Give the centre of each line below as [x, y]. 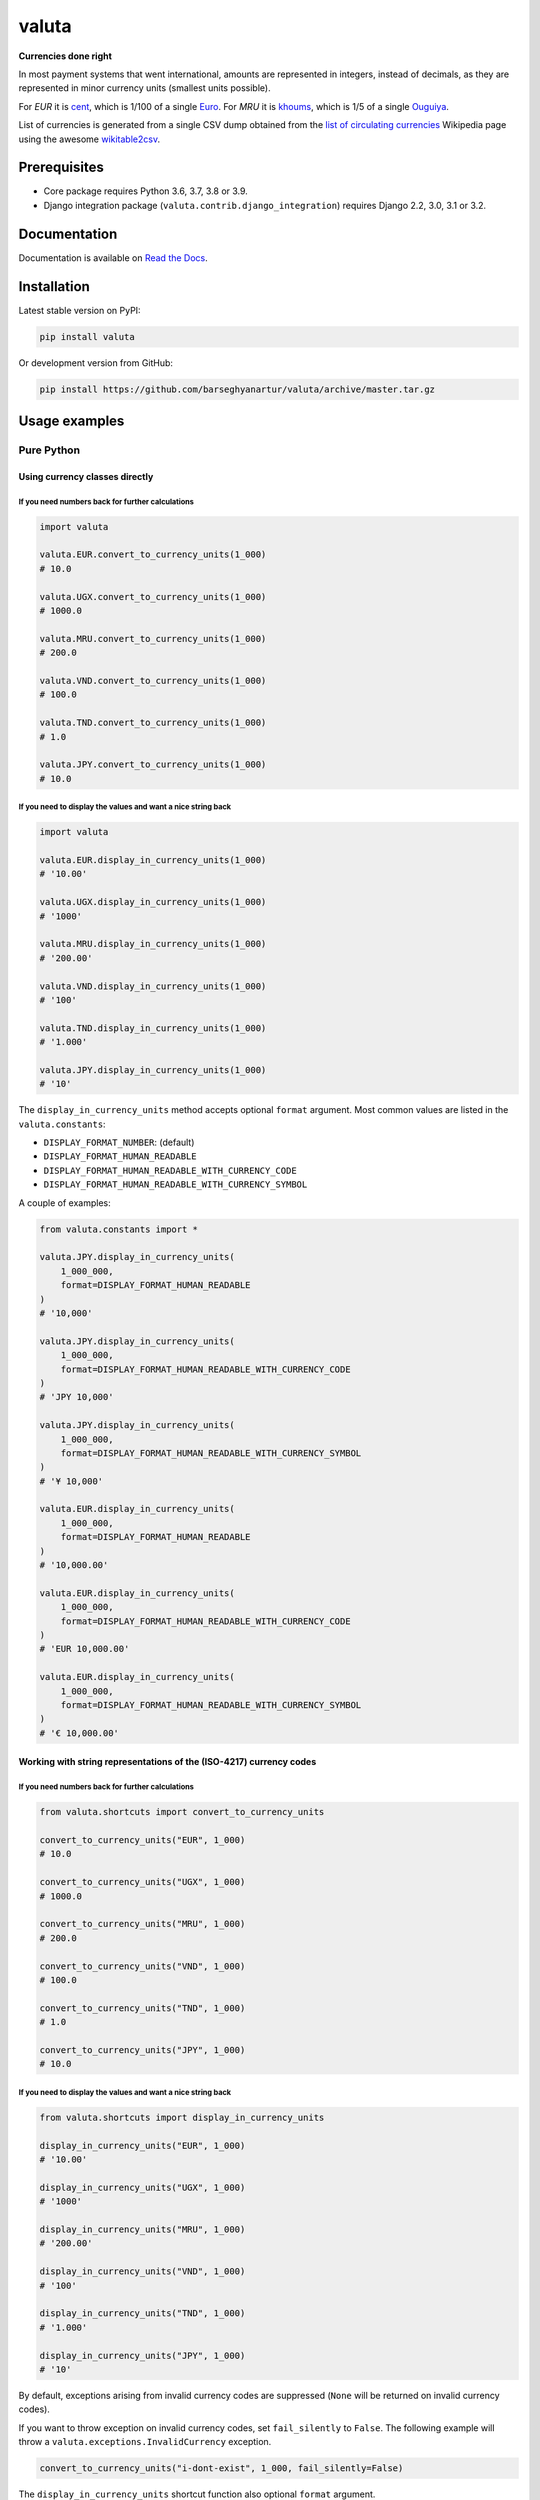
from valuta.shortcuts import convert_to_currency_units [182, 1812]
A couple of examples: [65, 1202]
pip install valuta [87, 336]
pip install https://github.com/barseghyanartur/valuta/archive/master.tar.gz [237, 389]
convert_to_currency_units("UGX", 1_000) [142, 1882]
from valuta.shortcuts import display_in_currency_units [182, 2117]
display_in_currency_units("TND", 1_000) [142, 2313]
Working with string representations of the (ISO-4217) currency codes [167, 1762]
